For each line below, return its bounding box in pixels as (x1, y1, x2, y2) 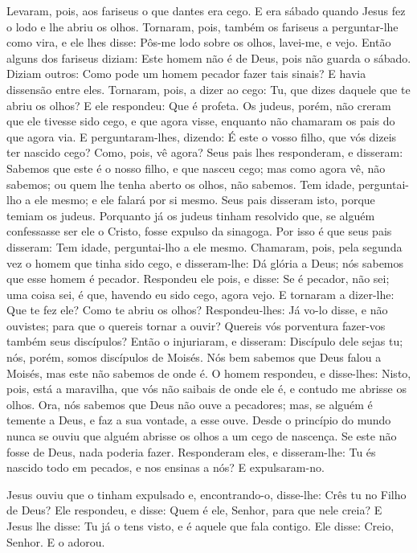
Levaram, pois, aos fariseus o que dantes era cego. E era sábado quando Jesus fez (6, 2, 406, 18)
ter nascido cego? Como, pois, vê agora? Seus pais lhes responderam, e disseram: (6, 144, 403, 161)
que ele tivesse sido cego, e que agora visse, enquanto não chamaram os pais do (6, 113, 395, 129)
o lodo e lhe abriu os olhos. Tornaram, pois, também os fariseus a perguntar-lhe (6, 18, 399, 35)
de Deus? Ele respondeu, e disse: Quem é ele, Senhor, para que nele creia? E (6, 502, 382, 518)
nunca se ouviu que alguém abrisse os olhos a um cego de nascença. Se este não (6, 428, 397, 444)
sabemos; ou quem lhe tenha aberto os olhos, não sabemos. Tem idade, (6, 175, 355, 192)
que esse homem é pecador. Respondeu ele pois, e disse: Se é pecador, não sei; (6, 270, 390, 287)
